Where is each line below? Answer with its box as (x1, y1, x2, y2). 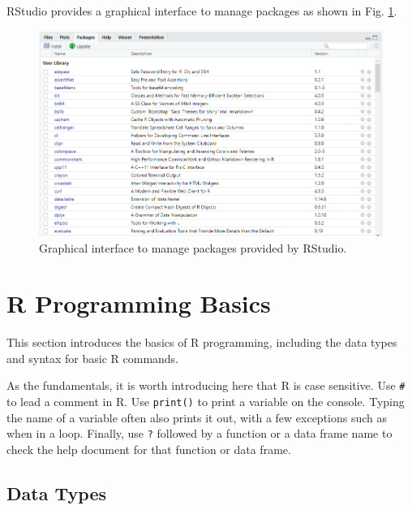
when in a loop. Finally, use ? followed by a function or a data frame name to (6, 425, 393, 442)
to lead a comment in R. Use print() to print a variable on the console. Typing (6, 393, 405, 410)
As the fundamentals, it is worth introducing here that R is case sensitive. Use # (6, 377, 406, 394)
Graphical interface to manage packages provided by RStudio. (39, 239, 347, 256)
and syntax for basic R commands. (6, 349, 179, 366)
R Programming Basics (6, 287, 271, 320)
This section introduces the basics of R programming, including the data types (6, 334, 397, 351)
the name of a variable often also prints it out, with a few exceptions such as (6, 408, 388, 426)
